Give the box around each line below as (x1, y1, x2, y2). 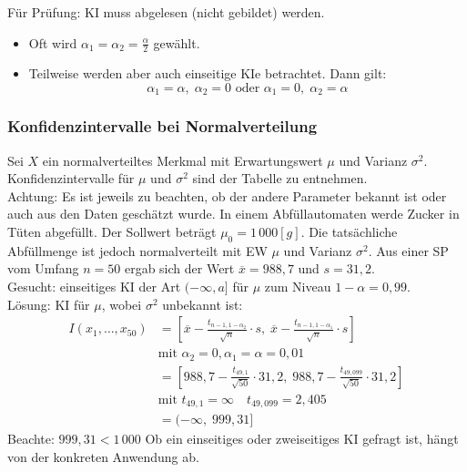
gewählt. (153, 33, 200, 52)
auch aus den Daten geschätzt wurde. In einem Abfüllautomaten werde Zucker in (7, 204, 460, 223)
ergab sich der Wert (124, 259, 235, 278)
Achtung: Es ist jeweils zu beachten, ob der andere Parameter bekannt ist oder (7, 186, 447, 205)
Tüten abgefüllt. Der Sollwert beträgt (7, 222, 217, 241)
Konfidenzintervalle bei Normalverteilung (7, 115, 318, 138)
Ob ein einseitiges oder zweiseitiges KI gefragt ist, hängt (145, 429, 459, 448)
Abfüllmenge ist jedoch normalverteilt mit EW (7, 241, 268, 260)
